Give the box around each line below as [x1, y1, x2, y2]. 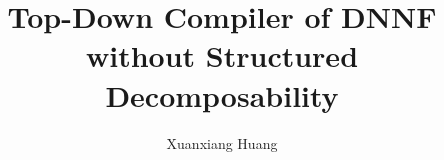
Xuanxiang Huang [166, 132, 278, 153]
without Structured [85, 35, 359, 76]
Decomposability [105, 74, 339, 115]
